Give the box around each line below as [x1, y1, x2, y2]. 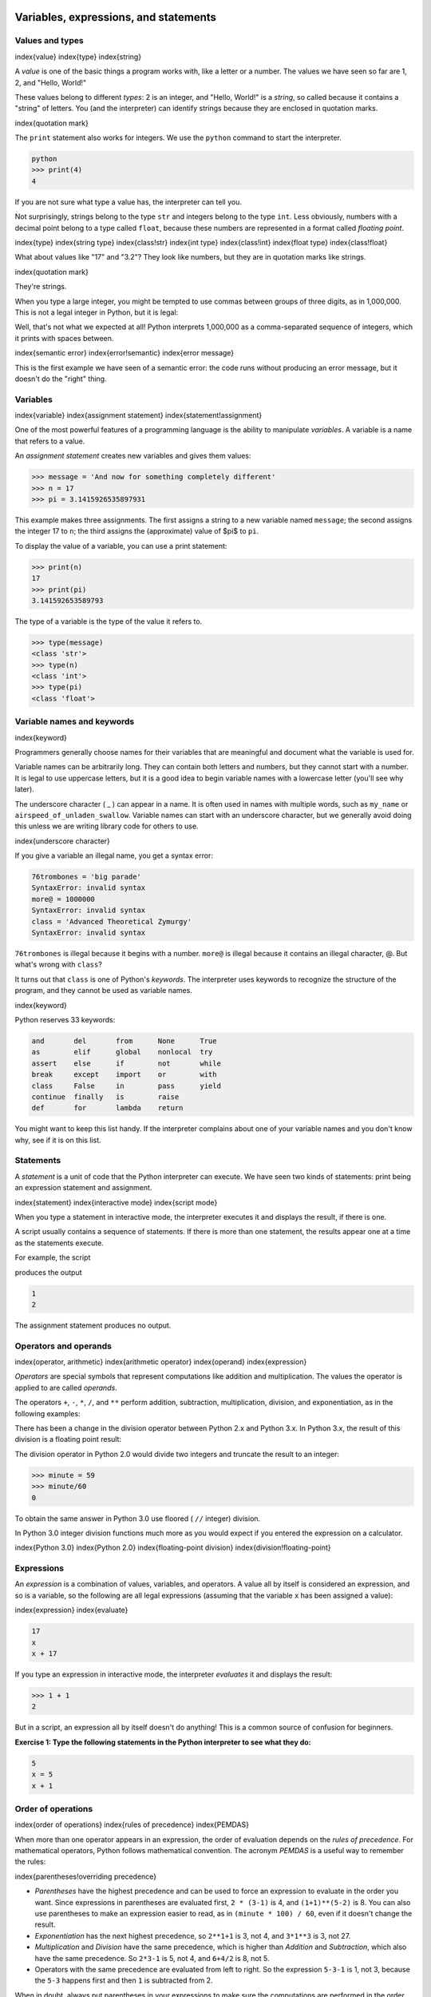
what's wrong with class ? [14, 959, 103, 970]
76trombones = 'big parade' [31, 872, 141, 882]
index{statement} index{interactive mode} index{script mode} [14, 1197, 218, 1207]
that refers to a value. [14, 436, 85, 446]
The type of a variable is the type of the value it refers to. [14, 616, 203, 626]
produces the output [14, 1267, 82, 1277]
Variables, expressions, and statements [14, 10, 217, 24]
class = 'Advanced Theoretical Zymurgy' [31, 917, 192, 926]
